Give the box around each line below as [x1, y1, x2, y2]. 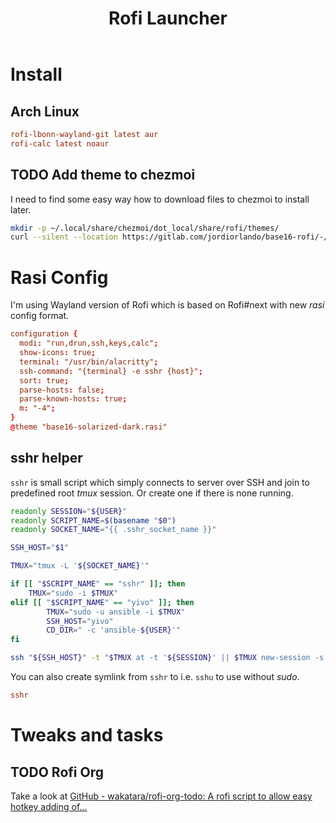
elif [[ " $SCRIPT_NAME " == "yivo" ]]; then [10, 597, 195, 607]
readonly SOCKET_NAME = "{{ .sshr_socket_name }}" [10, 525, 217, 535]
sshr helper [10, 450, 83, 467]
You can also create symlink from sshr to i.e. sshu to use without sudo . [10, 671, 300, 683]
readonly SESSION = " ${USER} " [10, 506, 128, 516]
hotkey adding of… [10, 800, 88, 812]
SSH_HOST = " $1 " [10, 543, 70, 553]
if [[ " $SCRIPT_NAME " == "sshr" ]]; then [10, 579, 186, 589]
